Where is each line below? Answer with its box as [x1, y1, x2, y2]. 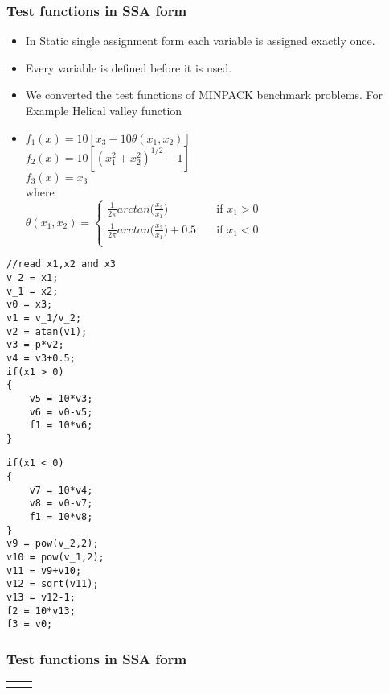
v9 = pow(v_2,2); [6, 538, 99, 550]
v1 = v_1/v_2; [6, 312, 82, 324]
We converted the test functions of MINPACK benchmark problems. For [25, 86, 383, 103]
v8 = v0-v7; [29, 498, 93, 510]
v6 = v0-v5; [29, 406, 93, 418]
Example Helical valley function [25, 102, 182, 118]
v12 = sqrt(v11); [6, 578, 99, 590]
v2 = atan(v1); [6, 325, 88, 337]
